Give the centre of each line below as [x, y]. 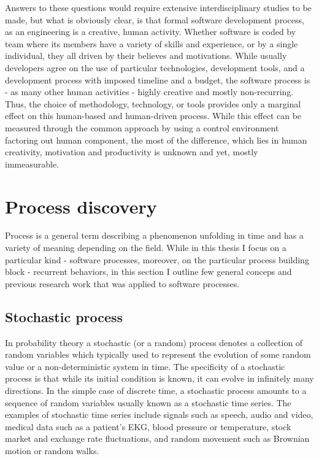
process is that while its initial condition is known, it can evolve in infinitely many [159, 378]
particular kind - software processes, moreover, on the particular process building [157, 259]
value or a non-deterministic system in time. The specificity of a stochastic [145, 366]
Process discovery [81, 206]
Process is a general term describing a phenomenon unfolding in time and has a [154, 235]
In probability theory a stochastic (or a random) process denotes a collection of [154, 342]
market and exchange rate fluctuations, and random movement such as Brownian [157, 438]
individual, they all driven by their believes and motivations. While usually [146, 56]
